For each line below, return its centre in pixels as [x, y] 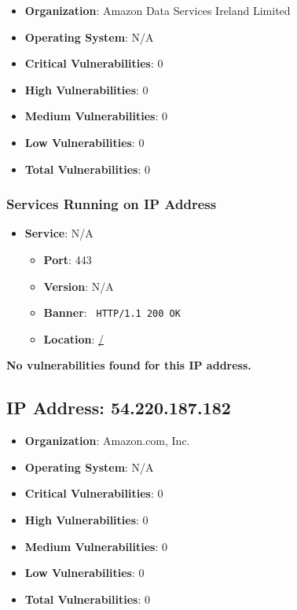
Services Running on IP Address [112, 204]
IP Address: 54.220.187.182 [119, 408]
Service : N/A [59, 233]
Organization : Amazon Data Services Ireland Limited [158, 10]
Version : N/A [79, 286]
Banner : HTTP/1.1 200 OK [112, 312]
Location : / [74, 338]
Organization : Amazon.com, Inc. [107, 441]
